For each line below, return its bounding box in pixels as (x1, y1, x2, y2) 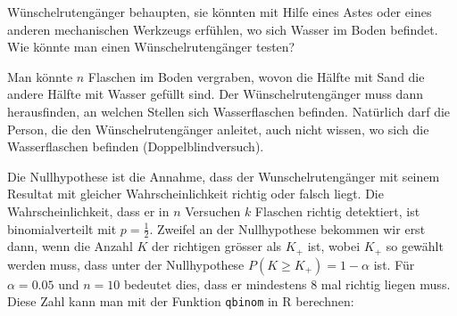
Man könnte (7, 67, 73, 85)
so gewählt (386, 237, 444, 255)
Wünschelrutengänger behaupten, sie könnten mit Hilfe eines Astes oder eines (7, 3, 432, 20)
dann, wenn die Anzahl (7, 237, 133, 255)
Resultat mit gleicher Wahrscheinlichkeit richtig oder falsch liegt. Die (7, 184, 384, 203)
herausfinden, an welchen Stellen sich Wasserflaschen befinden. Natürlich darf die (7, 101, 451, 120)
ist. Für (373, 255, 415, 273)
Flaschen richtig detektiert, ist (254, 201, 420, 220)
